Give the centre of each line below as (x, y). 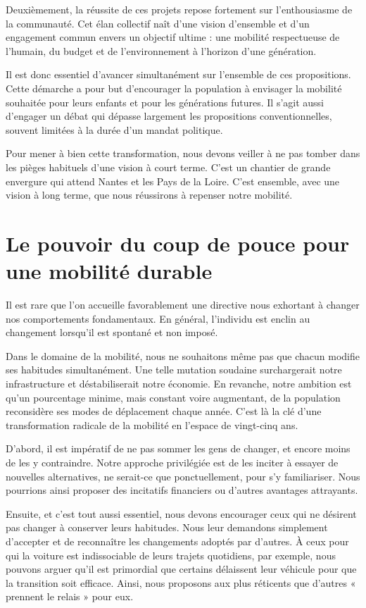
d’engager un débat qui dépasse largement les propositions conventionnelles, (169, 116)
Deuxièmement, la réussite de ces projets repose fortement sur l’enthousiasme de (179, 9)
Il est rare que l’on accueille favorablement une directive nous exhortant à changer (183, 305)
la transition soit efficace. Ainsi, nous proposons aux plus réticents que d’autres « (181, 582)
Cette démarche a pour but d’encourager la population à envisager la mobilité (174, 88)
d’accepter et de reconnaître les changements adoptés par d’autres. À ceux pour (177, 541)
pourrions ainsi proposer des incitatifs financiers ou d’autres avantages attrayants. (182, 490)
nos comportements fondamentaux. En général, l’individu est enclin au (158, 318)
